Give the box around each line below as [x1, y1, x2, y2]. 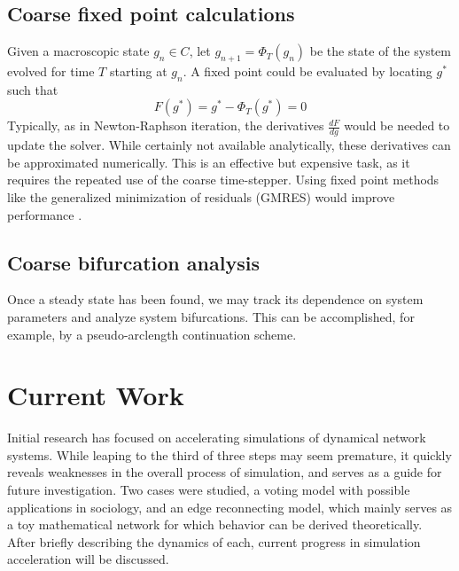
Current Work [7, 377, 184, 413]
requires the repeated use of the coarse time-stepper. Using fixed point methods [7, 170, 440, 189]
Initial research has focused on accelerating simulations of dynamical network [7, 428, 426, 447]
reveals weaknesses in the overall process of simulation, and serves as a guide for [7, 463, 442, 481]
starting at [109, 62, 167, 80]
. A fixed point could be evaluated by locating [183, 62, 432, 80]
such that [7, 80, 58, 98]
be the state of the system [309, 42, 451, 60]
